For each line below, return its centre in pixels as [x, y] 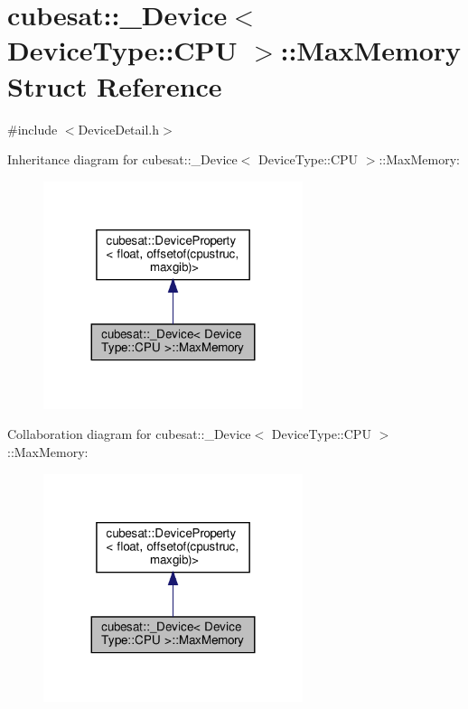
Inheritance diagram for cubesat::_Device [122, 159]
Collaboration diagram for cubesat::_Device [129, 434]
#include [33, 129]
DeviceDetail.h [119, 129]
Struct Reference [115, 85]
